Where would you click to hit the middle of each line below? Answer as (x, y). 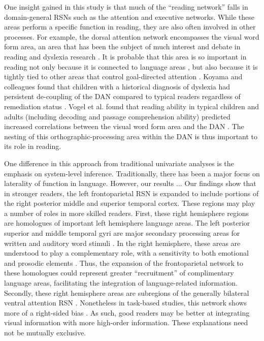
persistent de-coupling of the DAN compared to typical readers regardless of (122, 96)
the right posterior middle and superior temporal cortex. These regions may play (130, 203)
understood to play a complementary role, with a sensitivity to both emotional (126, 253)
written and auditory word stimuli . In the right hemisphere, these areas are (122, 243)
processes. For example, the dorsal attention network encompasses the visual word (132, 36)
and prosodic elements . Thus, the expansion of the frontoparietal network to (124, 262)
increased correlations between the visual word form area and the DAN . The (124, 126)
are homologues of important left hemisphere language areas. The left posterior (127, 223)
